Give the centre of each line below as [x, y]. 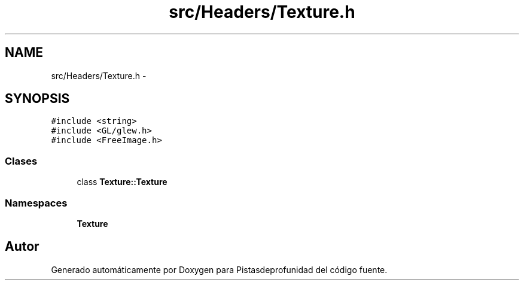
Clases [21, 161]
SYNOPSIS [37, 99]
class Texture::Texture [122, 182]
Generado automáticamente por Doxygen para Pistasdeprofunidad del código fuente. [219, 269]
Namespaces [36, 203]
